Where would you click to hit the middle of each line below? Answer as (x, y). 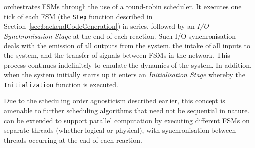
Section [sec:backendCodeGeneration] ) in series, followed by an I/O (106, 26)
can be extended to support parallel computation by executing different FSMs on (127, 120)
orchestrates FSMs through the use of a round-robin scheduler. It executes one (123, 6)
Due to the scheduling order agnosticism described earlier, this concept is (115, 101)
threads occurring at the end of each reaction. (73, 139)
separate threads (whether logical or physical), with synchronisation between (120, 130)
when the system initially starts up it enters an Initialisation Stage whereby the (125, 74)
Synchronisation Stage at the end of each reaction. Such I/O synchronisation (120, 35)
